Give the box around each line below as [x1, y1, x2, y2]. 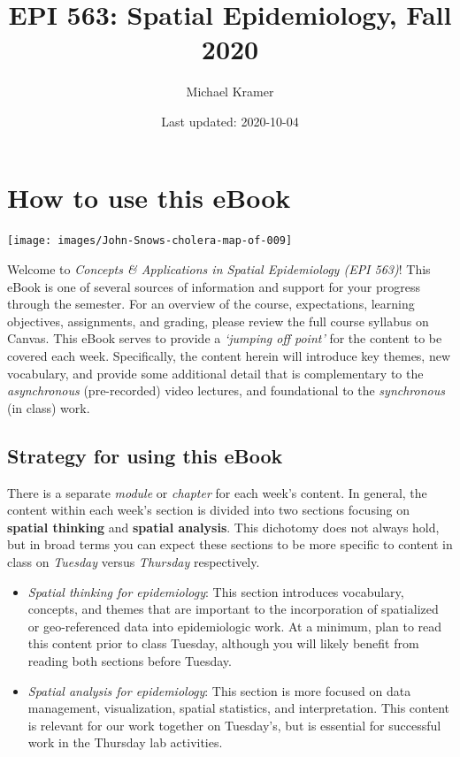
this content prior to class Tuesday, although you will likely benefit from [27, 634, 419, 653]
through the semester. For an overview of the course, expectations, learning [7, 294, 415, 313]
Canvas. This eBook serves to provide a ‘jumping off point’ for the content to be [7, 329, 442, 348]
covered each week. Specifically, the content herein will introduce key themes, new [7, 347, 451, 365]
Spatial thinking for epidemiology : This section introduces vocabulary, [27, 582, 404, 600]
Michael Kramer [186, 82, 274, 101]
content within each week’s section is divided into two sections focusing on [7, 501, 410, 519]
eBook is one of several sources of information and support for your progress [7, 277, 420, 295]
